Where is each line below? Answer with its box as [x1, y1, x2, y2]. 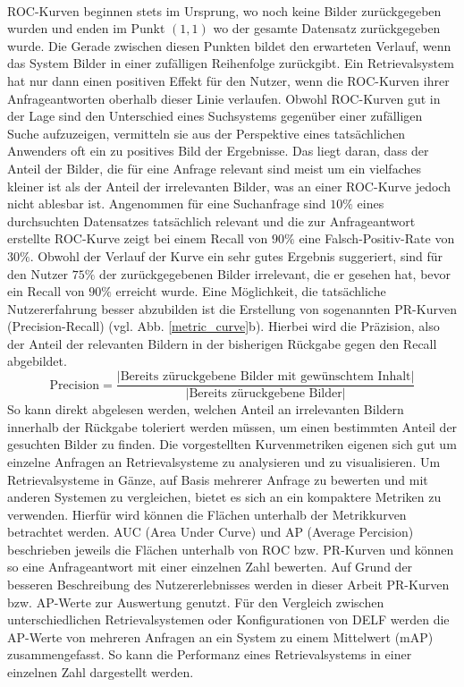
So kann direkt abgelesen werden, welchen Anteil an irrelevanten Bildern [7, 400, 404, 419]
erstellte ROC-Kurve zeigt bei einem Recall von [7, 229, 268, 248]
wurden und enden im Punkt [7, 19, 165, 38]
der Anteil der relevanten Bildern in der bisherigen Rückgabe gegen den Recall [7, 334, 437, 352]
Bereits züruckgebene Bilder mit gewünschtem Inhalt [120, 370, 411, 384]
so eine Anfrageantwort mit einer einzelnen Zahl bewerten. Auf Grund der [7, 557, 413, 576]
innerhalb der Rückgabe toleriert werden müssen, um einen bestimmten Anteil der [7, 417, 458, 436]
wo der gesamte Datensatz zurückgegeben [213, 19, 441, 38]
